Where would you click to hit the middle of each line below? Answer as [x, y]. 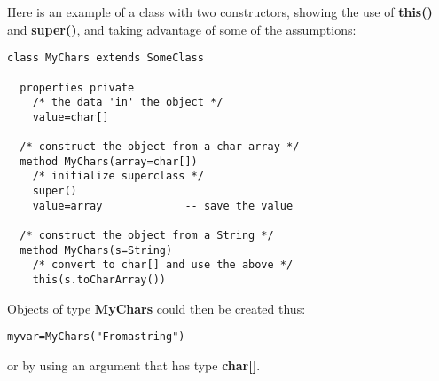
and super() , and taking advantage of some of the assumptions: [182, 29]
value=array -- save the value [163, 206]
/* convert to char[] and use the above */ [163, 265]
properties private [77, 87]
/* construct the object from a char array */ [160, 147]
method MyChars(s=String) [96, 250]
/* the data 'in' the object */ [128, 103]
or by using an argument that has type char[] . [134, 365]
